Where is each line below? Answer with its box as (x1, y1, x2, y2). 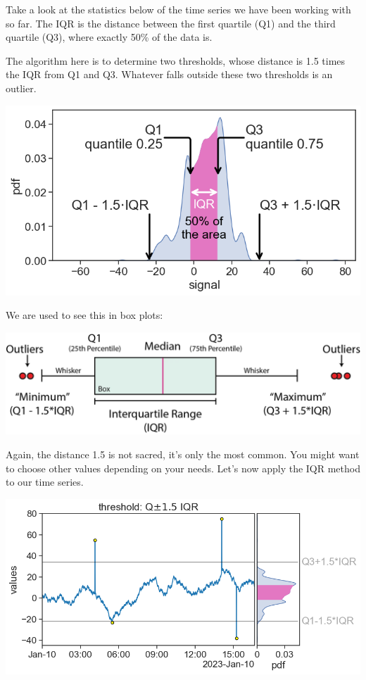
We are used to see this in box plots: (6, 308, 163, 322)
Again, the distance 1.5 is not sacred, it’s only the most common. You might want (6, 447, 360, 462)
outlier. (6, 80, 37, 95)
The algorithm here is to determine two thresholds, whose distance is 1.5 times (6, 53, 346, 68)
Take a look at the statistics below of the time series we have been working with (6, 2, 351, 16)
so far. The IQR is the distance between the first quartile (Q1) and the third (6, 15, 336, 30)
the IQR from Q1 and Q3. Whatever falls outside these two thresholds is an (6, 67, 333, 82)
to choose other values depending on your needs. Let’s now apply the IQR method (6, 460, 360, 475)
